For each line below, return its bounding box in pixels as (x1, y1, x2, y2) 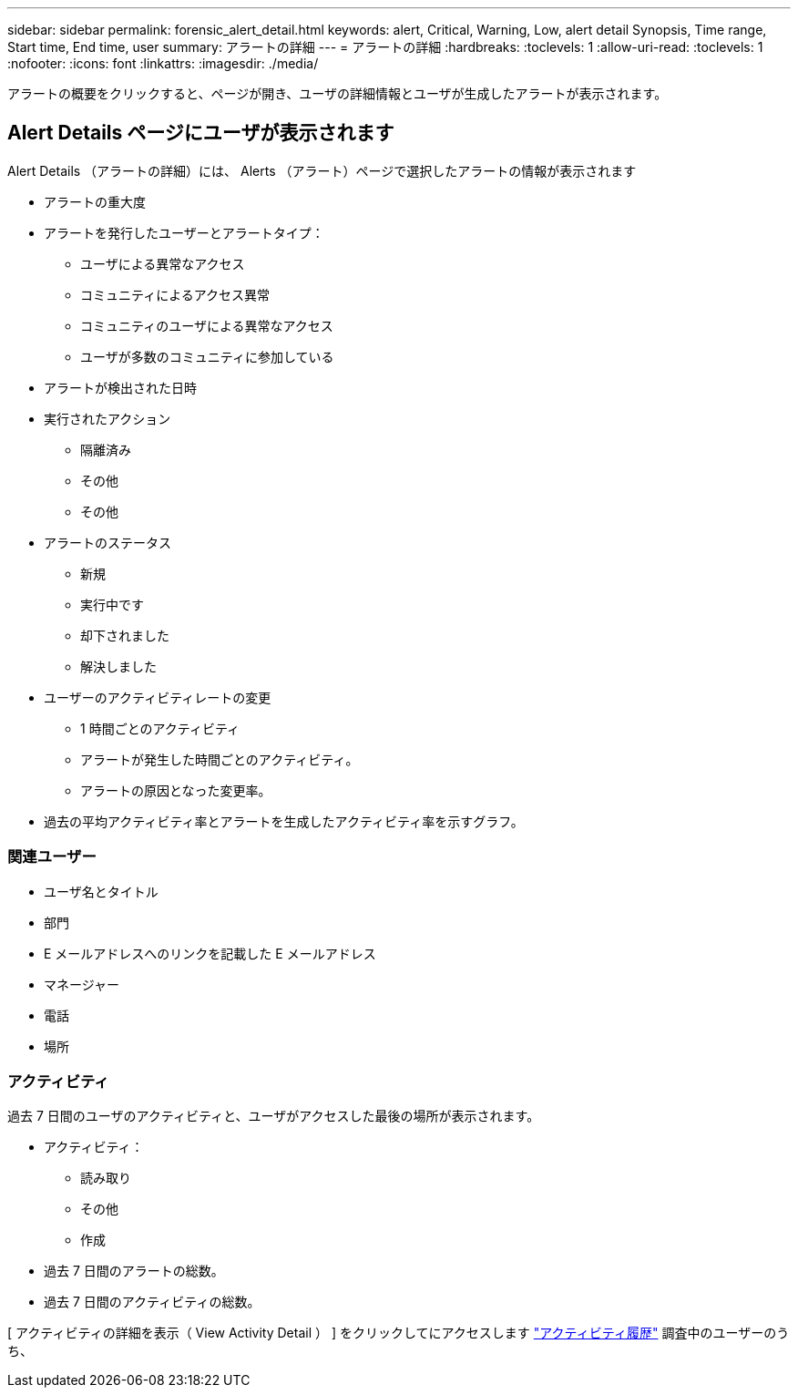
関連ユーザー (7, 847, 97, 867)
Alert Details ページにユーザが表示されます (7, 121, 394, 145)
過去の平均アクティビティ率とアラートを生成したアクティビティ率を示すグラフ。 (44, 813, 524, 829)
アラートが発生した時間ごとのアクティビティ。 (80, 751, 359, 767)
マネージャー (44, 976, 120, 992)
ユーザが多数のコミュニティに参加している (80, 348, 334, 364)
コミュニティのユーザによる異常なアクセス (80, 317, 333, 333)
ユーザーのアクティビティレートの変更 (44, 689, 271, 705)
